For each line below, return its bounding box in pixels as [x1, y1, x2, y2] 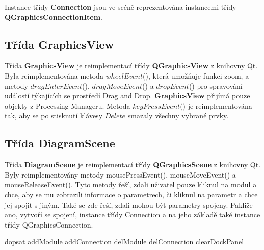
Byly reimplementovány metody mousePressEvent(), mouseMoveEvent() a [5, 169, 236, 180]
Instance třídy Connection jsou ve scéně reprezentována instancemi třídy [5, 2, 236, 12]
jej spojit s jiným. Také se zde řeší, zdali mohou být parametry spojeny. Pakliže [5, 199, 253, 210]
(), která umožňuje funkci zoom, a [143, 70, 249, 81]
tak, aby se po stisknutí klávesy [5, 110, 103, 121]
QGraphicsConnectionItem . [5, 11, 102, 22]
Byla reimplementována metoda [5, 70, 103, 81]
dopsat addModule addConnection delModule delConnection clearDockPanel [5, 236, 244, 247]
